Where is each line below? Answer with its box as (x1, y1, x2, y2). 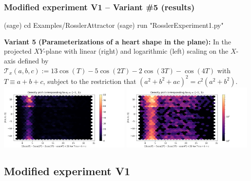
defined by (18, 56, 49, 65)
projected (4, 46, 32, 56)
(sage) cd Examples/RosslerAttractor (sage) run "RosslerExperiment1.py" (4, 20, 224, 30)
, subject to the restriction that (43, 76, 136, 86)
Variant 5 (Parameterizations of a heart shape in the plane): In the (4, 36, 231, 46)
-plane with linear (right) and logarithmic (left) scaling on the (43, 46, 229, 56)
